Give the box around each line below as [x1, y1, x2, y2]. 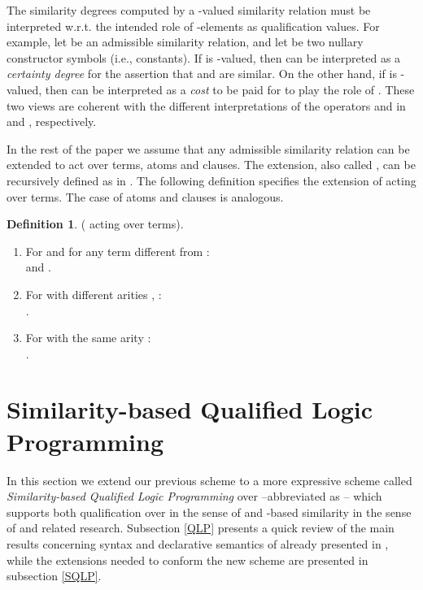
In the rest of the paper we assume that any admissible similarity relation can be [7, 140, 410, 157]
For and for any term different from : [25, 242, 210, 259]
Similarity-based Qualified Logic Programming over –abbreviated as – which [7, 488, 382, 505]
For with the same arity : [25, 329, 151, 346]
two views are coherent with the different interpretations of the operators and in [7, 97, 406, 114]
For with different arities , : [25, 285, 162, 302]
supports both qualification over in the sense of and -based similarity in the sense [7, 503, 412, 520]
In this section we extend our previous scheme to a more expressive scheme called [7, 471, 412, 488]
